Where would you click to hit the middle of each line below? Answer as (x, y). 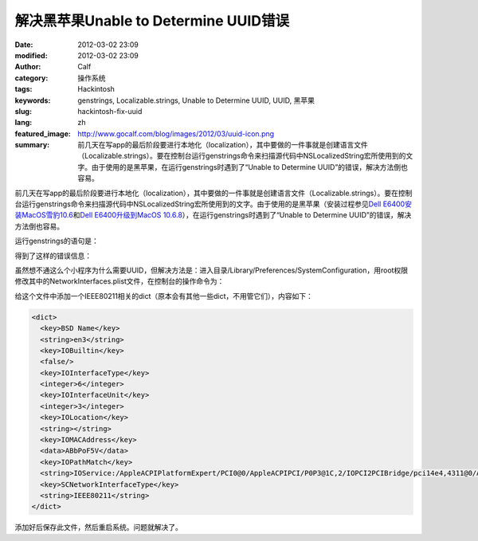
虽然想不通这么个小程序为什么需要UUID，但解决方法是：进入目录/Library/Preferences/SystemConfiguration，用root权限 (212, 270)
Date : (24, 45)
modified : (31, 55)
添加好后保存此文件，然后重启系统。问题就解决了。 (98, 527)
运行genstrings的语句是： (57, 241)
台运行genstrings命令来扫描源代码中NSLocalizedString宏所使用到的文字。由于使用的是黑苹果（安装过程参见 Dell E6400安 (213, 204)
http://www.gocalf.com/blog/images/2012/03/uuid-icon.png (176, 133)
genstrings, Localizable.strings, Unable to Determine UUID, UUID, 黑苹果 (196, 100)
